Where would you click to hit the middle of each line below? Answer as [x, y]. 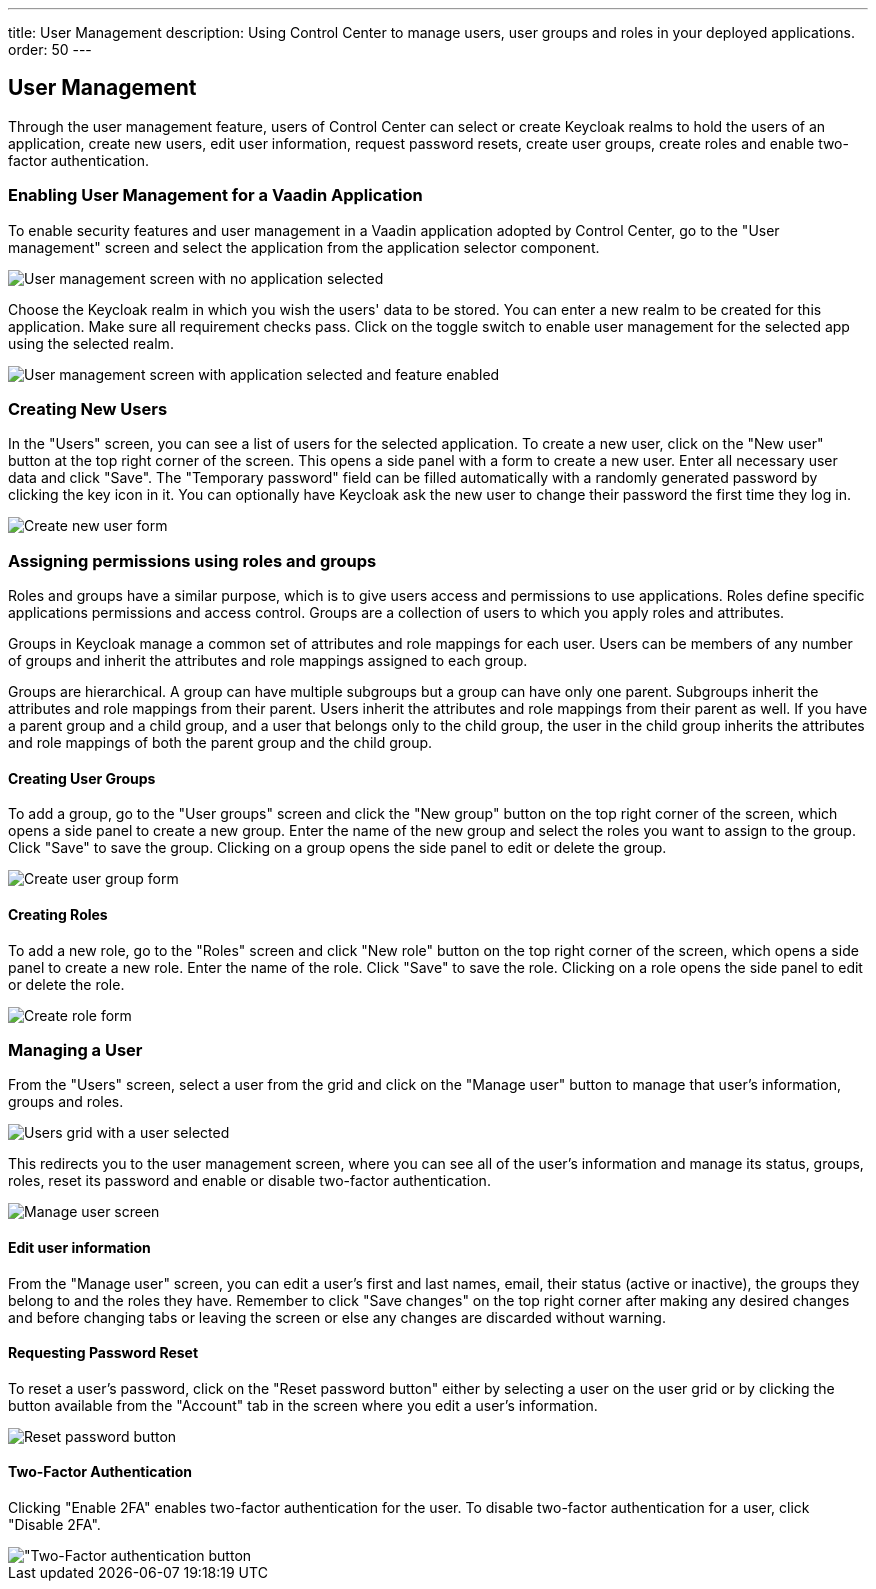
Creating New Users [88, 408]
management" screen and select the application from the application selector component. [304, 247]
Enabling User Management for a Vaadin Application [215, 195]
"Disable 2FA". [54, 1524]
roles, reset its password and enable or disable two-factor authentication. [249, 1181]
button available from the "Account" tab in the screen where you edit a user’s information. [303, 1405]
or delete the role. [66, 984]
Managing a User [75, 1049]
